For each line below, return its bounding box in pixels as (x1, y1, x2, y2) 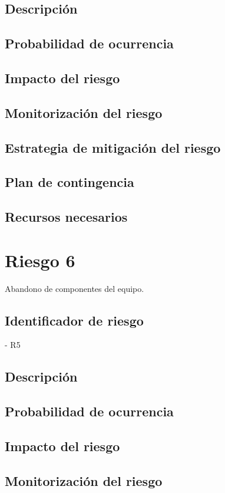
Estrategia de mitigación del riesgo (5, 138, 221, 156)
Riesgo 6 (5, 248, 75, 272)
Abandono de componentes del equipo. (5, 282, 144, 294)
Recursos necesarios (5, 208, 128, 226)
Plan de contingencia (5, 173, 134, 191)
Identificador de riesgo (5, 311, 144, 329)
